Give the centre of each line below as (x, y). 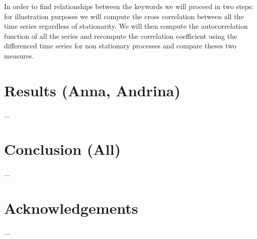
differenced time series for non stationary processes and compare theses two (120, 46)
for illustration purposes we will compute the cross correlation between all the (124, 16)
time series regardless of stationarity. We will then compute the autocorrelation (126, 26)
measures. (19, 55)
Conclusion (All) (62, 149)
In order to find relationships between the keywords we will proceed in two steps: (129, 6)
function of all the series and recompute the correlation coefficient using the (121, 36)
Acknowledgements (71, 208)
